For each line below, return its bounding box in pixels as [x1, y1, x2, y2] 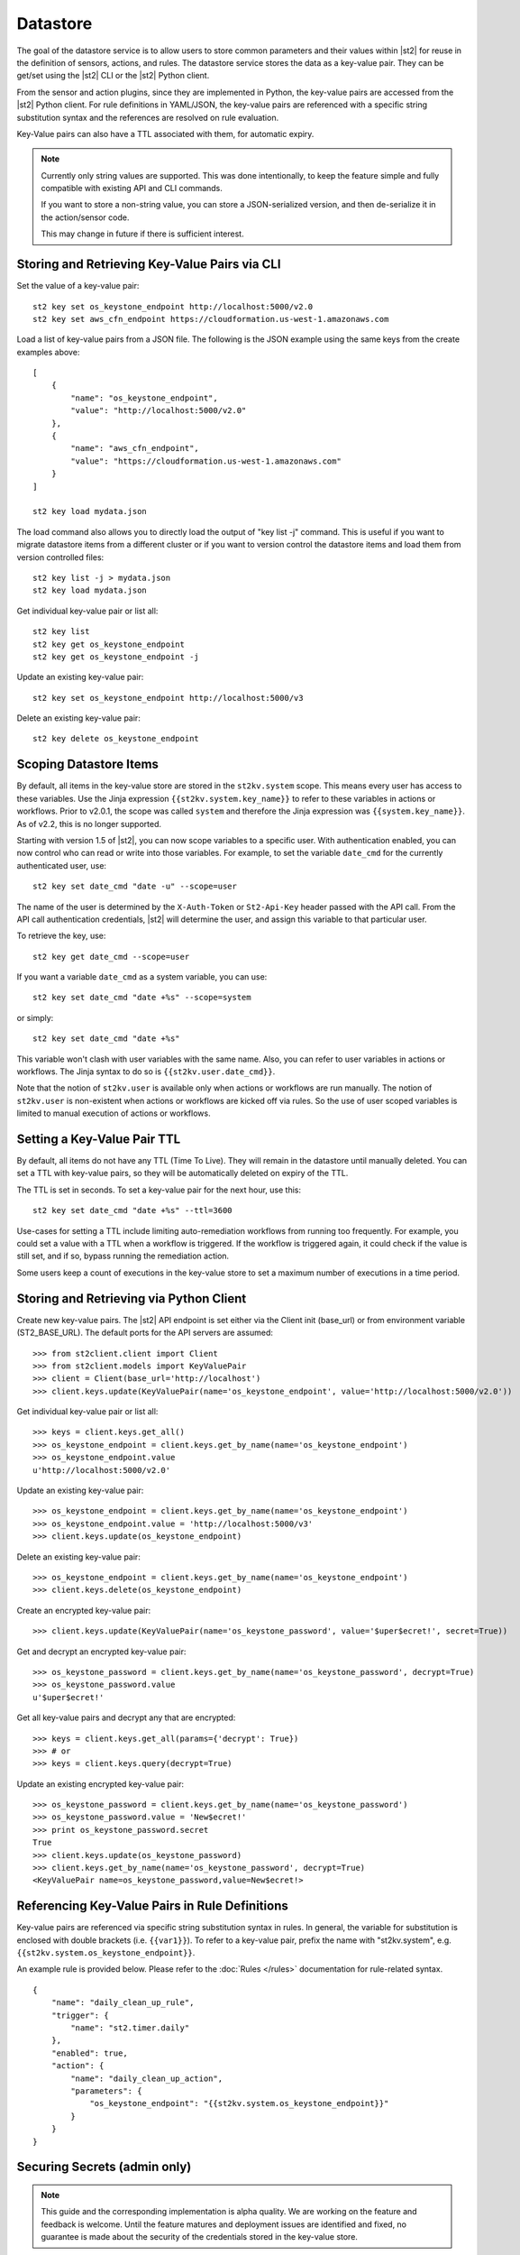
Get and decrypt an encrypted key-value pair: [16, 1646, 187, 1657]
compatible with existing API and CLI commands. [41, 183, 223, 194]
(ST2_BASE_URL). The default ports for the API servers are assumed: [16, 1327, 274, 1339]
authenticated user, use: [16, 860, 107, 870]
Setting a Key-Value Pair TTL [16, 1132, 181, 1146]
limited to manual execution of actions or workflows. [16, 1108, 211, 1118]
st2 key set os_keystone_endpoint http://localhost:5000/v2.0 [32, 301, 314, 311]
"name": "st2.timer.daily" [70, 2023, 190, 2033]
